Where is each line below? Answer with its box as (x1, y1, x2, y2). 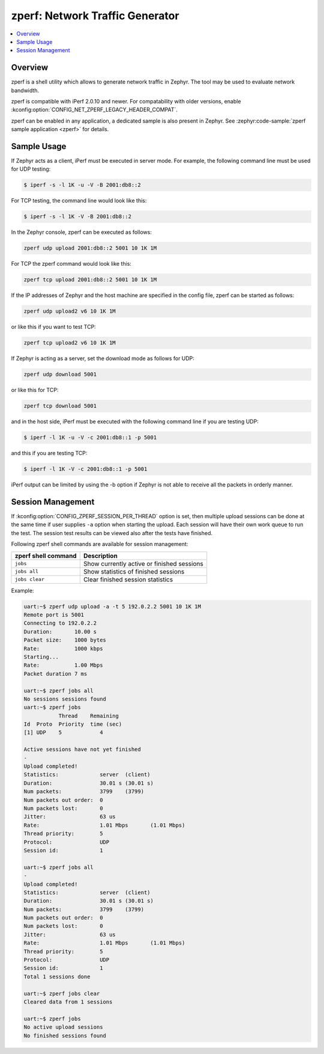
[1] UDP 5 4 (23, 729, 103, 736)
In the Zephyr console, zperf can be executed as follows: (11, 228, 152, 236)
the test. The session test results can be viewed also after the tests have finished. (11, 529, 213, 536)
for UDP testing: (11, 165, 51, 173)
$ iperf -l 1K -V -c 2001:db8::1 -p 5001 (23, 466, 148, 473)
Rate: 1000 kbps (23, 645, 103, 652)
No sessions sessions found (23, 695, 106, 702)
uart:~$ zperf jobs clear (23, 990, 100, 997)
